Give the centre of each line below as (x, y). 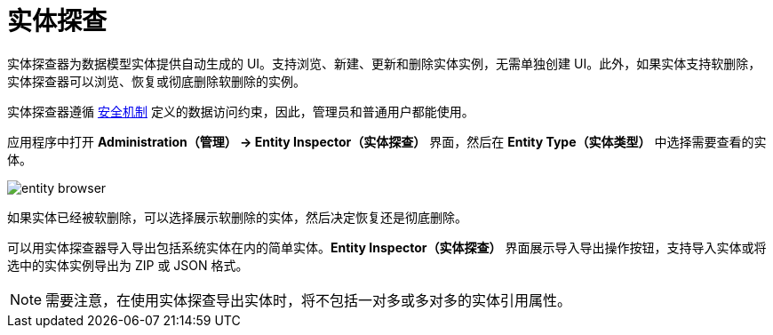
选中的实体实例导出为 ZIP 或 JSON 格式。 (128, 265)
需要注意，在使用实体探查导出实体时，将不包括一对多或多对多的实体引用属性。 (309, 300)
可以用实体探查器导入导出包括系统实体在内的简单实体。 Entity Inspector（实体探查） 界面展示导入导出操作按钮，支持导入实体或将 (387, 247)
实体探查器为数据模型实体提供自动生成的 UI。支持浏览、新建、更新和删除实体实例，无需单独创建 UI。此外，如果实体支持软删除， (384, 63)
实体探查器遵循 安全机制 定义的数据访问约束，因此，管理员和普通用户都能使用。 (241, 111)
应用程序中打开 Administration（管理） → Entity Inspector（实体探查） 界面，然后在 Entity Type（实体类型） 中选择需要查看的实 (387, 141)
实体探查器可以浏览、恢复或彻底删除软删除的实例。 (156, 81)
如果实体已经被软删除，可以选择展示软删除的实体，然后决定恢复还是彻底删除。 (237, 217)
